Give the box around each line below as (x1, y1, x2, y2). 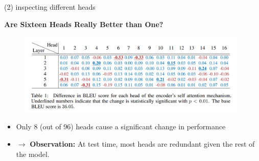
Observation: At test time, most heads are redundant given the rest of (30, 138, 255, 149)
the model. (16, 148, 50, 159)
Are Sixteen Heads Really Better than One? (4, 18, 163, 29)
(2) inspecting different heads (4, 2, 96, 12)
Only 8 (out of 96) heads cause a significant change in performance (16, 121, 226, 132)
